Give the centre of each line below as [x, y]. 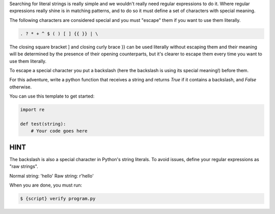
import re [32, 110]
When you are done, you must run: [46, 185]
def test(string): [43, 124]
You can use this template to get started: [52, 96]
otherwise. [21, 87]
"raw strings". [24, 166]
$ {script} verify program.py [58, 198]
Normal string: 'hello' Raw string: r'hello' [52, 176]
